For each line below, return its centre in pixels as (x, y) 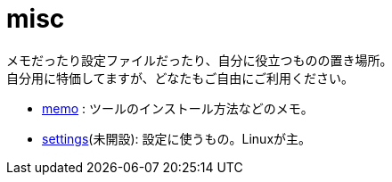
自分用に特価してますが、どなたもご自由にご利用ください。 (180, 78)
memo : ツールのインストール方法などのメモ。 (178, 108)
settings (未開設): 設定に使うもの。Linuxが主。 (177, 138)
